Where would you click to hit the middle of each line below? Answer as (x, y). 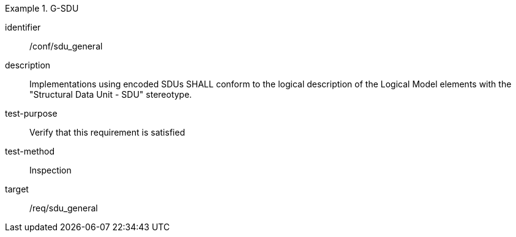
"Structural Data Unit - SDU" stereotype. (111, 94)
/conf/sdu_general (66, 46)
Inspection (50, 170)
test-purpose (31, 113)
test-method (30, 151)
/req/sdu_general (64, 208)
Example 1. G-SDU (42, 8)
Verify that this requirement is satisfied (107, 132)
